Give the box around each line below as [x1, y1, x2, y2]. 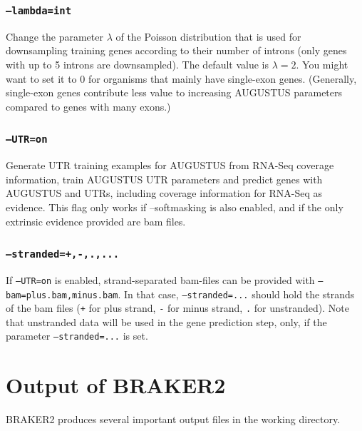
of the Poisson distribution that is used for [115, 29, 301, 44]
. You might [296, 56, 348, 71]
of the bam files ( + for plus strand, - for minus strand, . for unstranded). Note [6, 300, 349, 315]
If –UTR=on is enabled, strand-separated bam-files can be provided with [6, 272, 315, 287]
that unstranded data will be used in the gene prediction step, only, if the [6, 314, 327, 329]
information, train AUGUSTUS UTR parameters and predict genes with [6, 171, 323, 186]
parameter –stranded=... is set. [6, 328, 148, 343]
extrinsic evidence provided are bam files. [6, 213, 186, 228]
